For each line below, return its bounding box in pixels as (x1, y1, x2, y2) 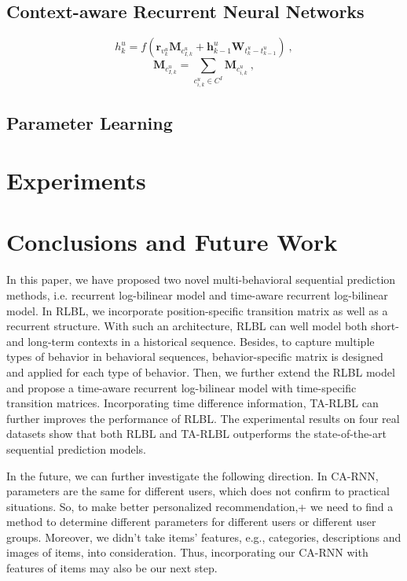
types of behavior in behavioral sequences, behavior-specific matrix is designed (6, 348, 383, 365)
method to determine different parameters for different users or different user (6, 513, 376, 530)
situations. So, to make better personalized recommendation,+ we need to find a (6, 498, 394, 514)
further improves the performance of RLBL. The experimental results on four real (6, 410, 400, 426)
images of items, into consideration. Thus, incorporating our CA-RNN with (6, 544, 368, 561)
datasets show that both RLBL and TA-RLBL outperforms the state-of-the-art (6, 425, 387, 442)
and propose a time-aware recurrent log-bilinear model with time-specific (6, 379, 357, 395)
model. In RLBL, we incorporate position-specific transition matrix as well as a (6, 302, 388, 318)
